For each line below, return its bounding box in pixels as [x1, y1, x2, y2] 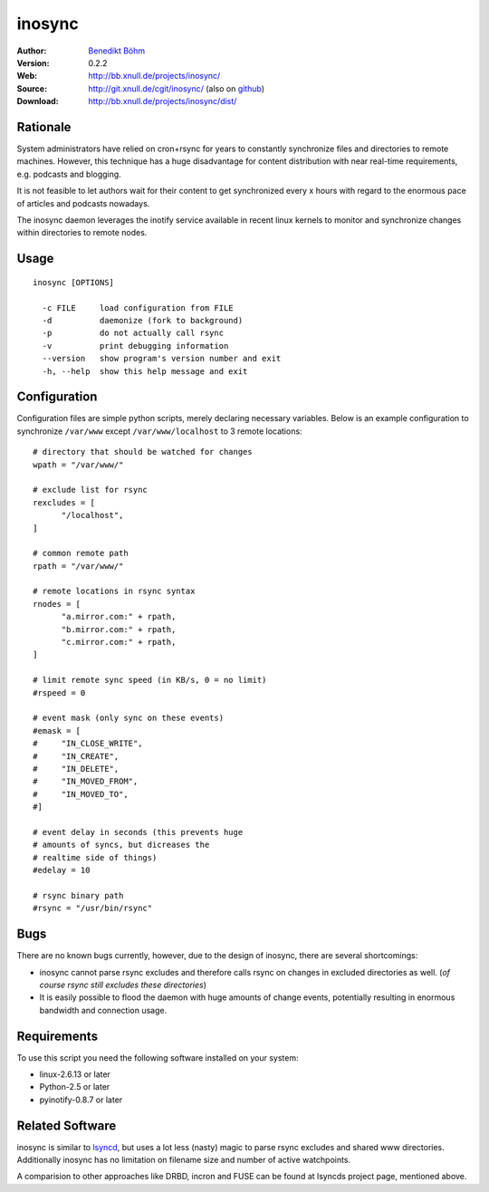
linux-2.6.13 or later [39, 1069, 110, 1080]
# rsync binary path [33, 890, 124, 900]
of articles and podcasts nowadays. [16, 197, 150, 208]
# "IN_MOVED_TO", [33, 789, 129, 799]
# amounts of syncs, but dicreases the [33, 840, 210, 851]
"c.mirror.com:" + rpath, [61, 637, 177, 648]
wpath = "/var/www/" [33, 459, 124, 470]
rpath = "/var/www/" [33, 561, 124, 571]
